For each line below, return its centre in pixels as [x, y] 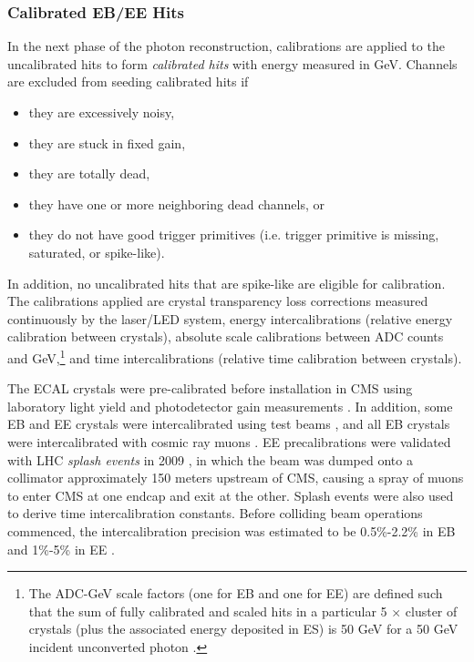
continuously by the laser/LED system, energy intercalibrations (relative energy [230, 318]
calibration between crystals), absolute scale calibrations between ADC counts [226, 336]
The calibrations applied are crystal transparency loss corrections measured [218, 301]
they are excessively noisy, [102, 112]
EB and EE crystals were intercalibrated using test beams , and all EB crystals [229, 424]
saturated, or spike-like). [97, 252]
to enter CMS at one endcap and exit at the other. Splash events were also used [231, 495]
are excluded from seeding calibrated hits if [128, 81]
